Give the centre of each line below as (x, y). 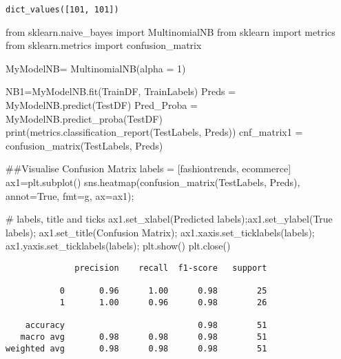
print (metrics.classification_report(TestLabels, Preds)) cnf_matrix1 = (154, 132)
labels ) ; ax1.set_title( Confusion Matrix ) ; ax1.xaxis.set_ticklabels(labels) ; (160, 232)
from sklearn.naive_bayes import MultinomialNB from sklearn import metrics (170, 31)
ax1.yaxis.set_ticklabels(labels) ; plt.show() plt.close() (118, 246)
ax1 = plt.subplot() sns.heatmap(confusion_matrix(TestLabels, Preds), (153, 182)
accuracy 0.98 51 (146, 326)
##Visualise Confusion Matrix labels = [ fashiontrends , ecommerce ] (148, 168)
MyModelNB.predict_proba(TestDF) (84, 118)
